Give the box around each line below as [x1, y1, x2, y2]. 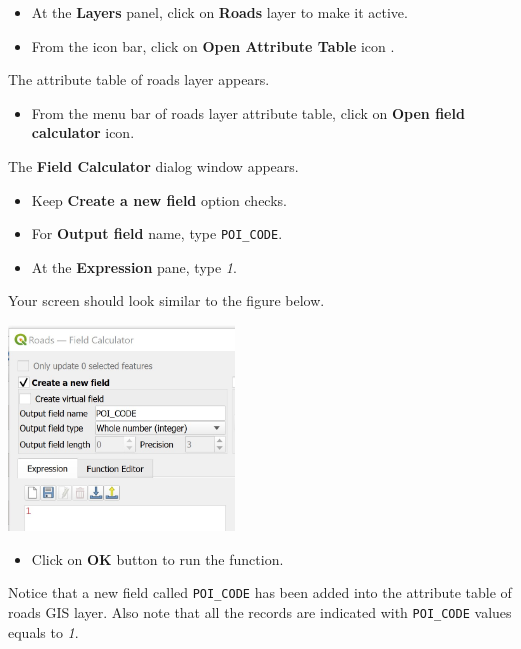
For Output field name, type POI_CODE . [31, 223, 283, 244]
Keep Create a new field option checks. [31, 189, 287, 210]
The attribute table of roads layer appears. [8, 69, 270, 90]
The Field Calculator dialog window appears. [8, 155, 299, 176]
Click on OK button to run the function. [31, 548, 284, 569]
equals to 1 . [8, 621, 79, 642]
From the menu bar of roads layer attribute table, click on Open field [31, 102, 465, 123]
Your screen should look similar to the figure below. [8, 290, 325, 311]
